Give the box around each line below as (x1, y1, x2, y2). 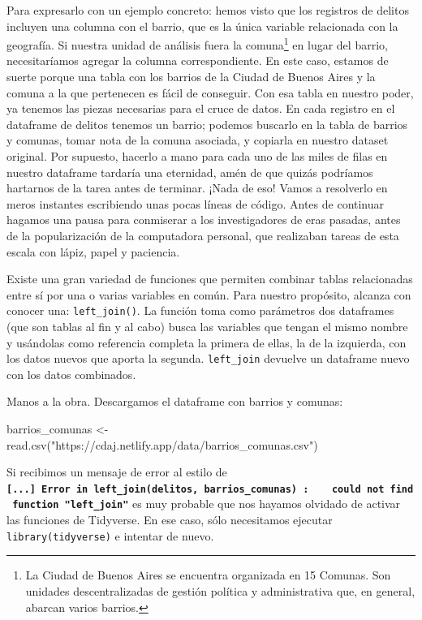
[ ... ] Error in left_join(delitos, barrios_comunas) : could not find (6, 483, 414, 495)
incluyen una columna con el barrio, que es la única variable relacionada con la (6, 17, 398, 34)
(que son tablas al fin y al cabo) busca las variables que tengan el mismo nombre (6, 318, 408, 334)
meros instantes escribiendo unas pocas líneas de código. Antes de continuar (6, 195, 385, 212)
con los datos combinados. (6, 365, 136, 382)
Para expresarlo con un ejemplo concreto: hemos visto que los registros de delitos (6, 2, 409, 18)
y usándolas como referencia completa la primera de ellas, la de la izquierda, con (6, 334, 407, 351)
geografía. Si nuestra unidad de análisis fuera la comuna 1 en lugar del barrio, (6, 34, 388, 53)
